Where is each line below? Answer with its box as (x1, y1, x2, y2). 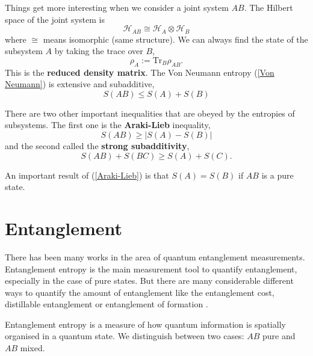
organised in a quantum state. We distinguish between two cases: (5, 330, 244, 342)
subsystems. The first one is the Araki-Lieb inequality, (5, 118, 211, 131)
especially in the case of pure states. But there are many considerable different (5, 274, 294, 287)
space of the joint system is (5, 13, 105, 25)
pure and (262, 330, 296, 342)
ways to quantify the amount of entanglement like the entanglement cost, (5, 286, 274, 298)
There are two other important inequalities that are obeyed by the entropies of (5, 106, 295, 119)
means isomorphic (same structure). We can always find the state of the (43, 32, 308, 45)
